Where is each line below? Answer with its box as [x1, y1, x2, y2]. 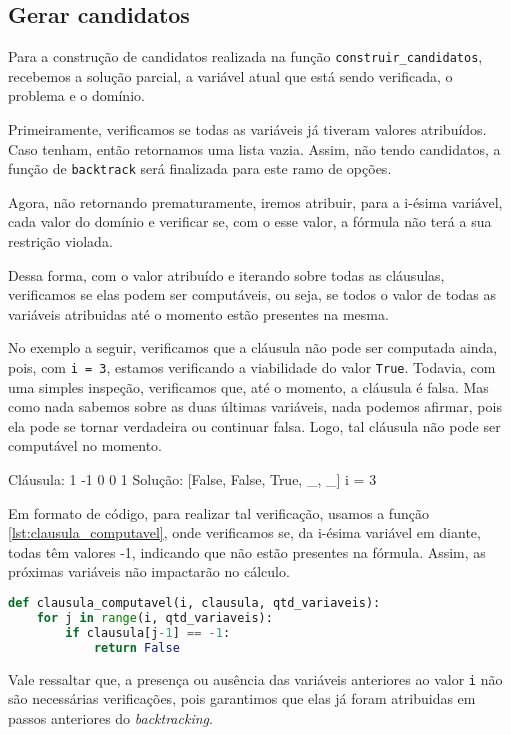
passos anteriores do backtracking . [8, 707, 213, 728]
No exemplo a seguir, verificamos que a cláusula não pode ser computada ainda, [8, 337, 498, 358]
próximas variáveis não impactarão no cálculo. [8, 561, 290, 582]
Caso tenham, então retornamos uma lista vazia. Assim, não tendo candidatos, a [8, 138, 501, 159]
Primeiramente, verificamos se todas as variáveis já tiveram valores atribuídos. [8, 119, 487, 140]
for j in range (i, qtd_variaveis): [36, 610, 273, 625]
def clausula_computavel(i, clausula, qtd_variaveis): [8, 596, 381, 611]
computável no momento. [8, 435, 162, 456]
